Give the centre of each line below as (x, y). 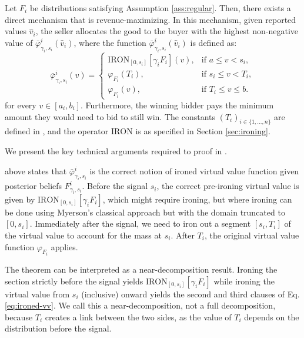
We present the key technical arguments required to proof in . (116, 150)
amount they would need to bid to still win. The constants (110, 116)
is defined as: (213, 42)
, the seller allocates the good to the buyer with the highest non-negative (167, 31)
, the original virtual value (252, 235)
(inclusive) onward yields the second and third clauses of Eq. (191, 294)
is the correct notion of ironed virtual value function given (194, 170)
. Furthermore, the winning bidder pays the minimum (177, 105)
